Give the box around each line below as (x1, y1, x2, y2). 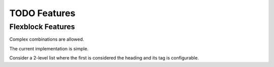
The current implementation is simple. (9, 45, 89, 51)
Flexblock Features (9, 22, 76, 31)
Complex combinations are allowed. (9, 36, 84, 42)
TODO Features (9, 8, 76, 19)
